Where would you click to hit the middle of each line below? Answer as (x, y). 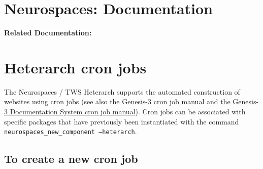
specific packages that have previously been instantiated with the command (122, 121)
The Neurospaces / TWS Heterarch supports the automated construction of (122, 91)
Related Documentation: (48, 33)
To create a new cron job (71, 159)
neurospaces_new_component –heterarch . (71, 131)
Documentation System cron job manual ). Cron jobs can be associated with (128, 112)
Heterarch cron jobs (75, 67)
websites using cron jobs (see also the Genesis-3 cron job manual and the (117, 101)
